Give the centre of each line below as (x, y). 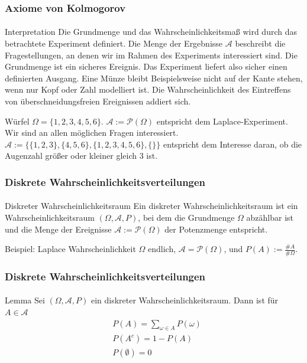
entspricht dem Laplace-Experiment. (222, 121)
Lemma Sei (25, 300)
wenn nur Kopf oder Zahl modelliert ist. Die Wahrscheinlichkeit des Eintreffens (148, 89)
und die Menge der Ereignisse (58, 229)
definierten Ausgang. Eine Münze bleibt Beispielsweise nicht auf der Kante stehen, (154, 78)
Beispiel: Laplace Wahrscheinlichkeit (70, 249)
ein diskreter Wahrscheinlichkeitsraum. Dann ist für (185, 300)
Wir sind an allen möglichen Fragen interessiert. (92, 133)
